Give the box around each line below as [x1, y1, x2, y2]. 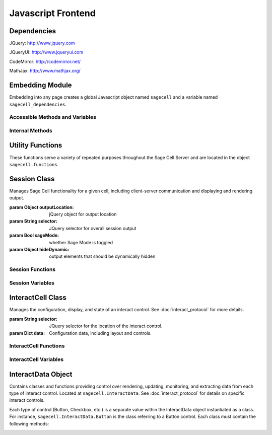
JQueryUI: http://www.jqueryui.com [9, 49, 84, 55]
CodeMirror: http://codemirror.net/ [9, 58, 81, 64]
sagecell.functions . [9, 161, 59, 167]
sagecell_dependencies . [9, 101, 67, 107]
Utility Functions [9, 141, 62, 150]
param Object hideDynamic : [9, 246, 70, 252]
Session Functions [9, 266, 56, 273]
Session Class [9, 174, 55, 183]
